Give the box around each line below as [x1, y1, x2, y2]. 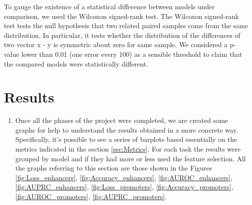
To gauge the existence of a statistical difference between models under [4, 1, 215, 11]
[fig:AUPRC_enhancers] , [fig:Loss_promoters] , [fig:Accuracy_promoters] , [15, 182, 234, 192]
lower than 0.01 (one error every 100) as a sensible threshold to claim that [21, 49, 242, 59]
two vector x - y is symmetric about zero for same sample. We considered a [4, 39, 228, 50]
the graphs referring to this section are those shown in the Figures [15, 163, 212, 173]
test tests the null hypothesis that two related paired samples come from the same [4, 20, 248, 31]
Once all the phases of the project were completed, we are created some [15, 115, 228, 125]
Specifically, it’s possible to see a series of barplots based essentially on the [15, 134, 237, 144]
